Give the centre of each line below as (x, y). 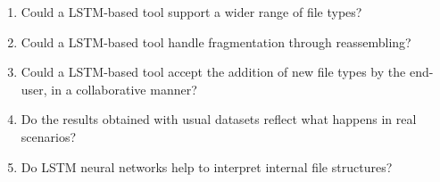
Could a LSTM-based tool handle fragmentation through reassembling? (216, 41)
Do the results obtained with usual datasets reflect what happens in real (219, 119)
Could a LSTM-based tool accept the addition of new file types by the (213, 72)
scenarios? (49, 136)
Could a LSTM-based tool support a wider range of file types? (191, 12)
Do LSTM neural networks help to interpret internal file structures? (207, 166)
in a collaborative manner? (124, 89)
